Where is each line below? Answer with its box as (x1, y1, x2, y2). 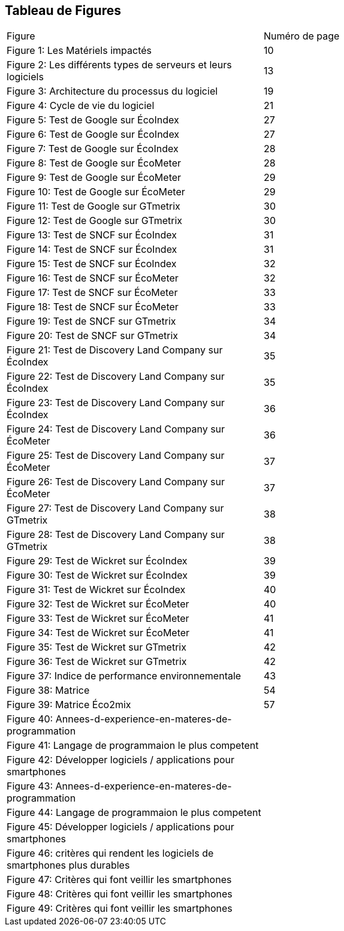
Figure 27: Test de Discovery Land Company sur (7, 502, 224, 515)
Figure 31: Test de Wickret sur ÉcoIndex (7, 584, 186, 596)
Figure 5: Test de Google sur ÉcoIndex (7, 114, 179, 126)
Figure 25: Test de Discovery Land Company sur (7, 449, 225, 462)
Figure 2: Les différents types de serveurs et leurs (7, 59, 232, 71)
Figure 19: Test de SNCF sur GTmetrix (7, 315, 176, 328)
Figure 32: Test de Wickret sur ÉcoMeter (7, 598, 189, 610)
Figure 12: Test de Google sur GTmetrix (7, 214, 183, 227)
